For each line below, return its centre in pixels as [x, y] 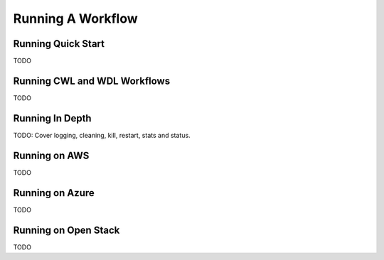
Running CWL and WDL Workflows [92, 81]
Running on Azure [54, 193]
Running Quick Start [59, 44]
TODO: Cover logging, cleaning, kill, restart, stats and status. [102, 135]
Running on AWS [51, 155]
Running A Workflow [75, 18]
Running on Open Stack [66, 230]
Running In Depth [52, 118]
